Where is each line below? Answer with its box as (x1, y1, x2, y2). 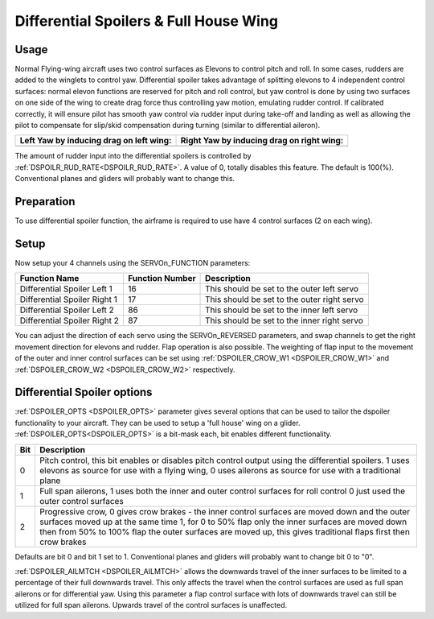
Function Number (127, 273, 196, 284)
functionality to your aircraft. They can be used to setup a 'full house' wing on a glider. (14, 418, 301, 427)
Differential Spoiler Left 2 (19, 304, 114, 316)
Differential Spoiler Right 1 (19, 294, 118, 305)
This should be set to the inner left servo (205, 304, 358, 316)
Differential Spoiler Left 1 (19, 283, 113, 295)
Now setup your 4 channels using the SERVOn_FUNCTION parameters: (14, 258, 251, 267)
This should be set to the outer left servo (205, 283, 359, 295)
